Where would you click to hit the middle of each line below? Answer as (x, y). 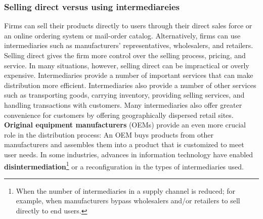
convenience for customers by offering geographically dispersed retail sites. (119, 115)
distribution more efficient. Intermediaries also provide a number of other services (130, 85)
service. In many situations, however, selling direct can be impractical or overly (127, 65)
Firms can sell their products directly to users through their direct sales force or (128, 26)
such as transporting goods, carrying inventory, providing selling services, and (124, 95)
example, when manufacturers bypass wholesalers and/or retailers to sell (128, 201)
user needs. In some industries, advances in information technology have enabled (129, 154)
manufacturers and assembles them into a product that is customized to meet (124, 144)
